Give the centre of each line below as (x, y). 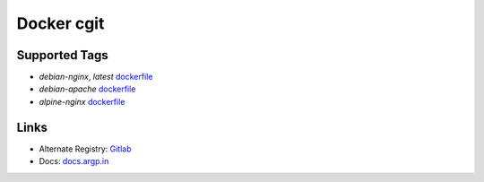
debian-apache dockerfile (87, 89)
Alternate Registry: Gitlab (85, 149)
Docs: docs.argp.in (74, 161)
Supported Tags (63, 55)
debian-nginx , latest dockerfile (96, 77)
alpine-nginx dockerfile (82, 101)
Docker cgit (60, 23)
